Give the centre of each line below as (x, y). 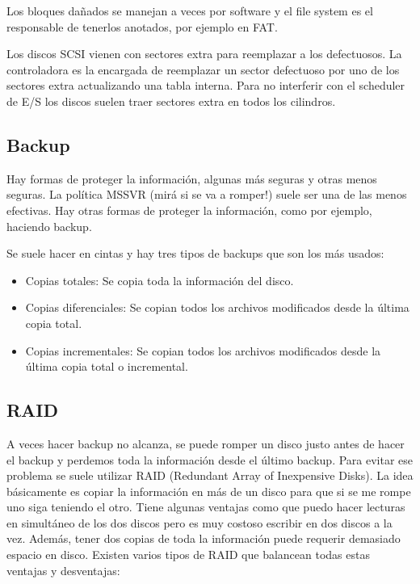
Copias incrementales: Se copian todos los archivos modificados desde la (203, 350)
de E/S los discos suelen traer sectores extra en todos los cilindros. (171, 101)
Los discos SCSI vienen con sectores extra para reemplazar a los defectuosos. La (204, 54)
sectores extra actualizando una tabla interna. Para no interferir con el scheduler (206, 85)
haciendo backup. (49, 226)
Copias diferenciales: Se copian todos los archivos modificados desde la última (217, 307)
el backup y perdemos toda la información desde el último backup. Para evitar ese (210, 459)
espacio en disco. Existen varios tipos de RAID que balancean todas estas (188, 555)
